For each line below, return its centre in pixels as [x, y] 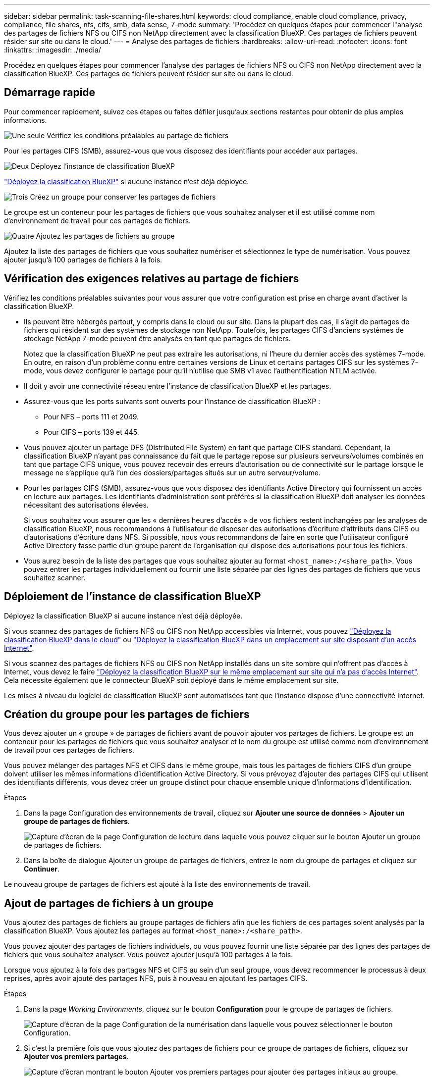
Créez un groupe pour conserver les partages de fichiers [123, 197]
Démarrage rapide [50, 93]
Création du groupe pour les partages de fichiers [127, 714]
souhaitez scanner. [55, 577]
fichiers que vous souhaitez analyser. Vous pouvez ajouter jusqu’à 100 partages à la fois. [149, 955]
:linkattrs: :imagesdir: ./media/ [53, 50]
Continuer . [42, 869]
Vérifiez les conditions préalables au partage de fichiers [138, 135]
